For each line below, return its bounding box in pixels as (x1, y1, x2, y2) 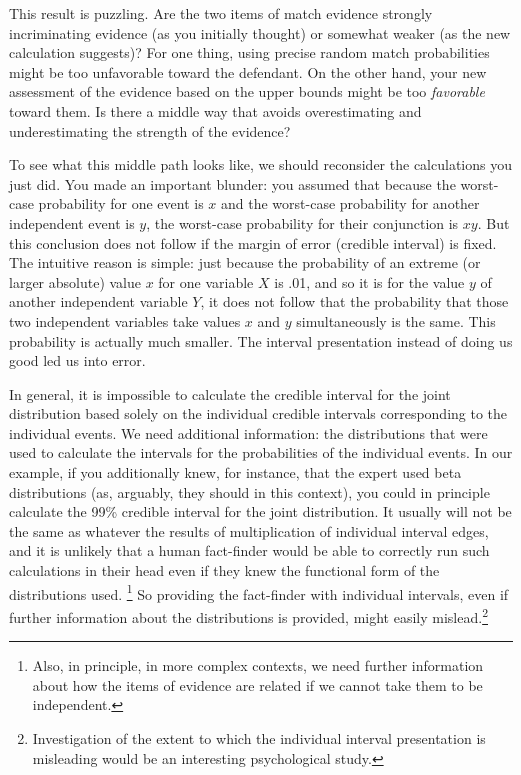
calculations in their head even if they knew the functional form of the (9, 560, 440, 581)
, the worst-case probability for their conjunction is (146, 212, 459, 233)
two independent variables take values (9, 310, 241, 331)
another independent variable (9, 291, 188, 312)
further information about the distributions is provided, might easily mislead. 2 (9, 603, 488, 627)
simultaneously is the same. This (296, 310, 496, 331)
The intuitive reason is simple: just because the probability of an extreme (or (9, 252, 481, 273)
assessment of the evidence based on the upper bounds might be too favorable (9, 81, 485, 102)
